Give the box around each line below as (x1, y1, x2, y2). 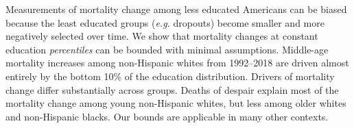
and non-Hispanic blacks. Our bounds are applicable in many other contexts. (5, 109, 329, 123)
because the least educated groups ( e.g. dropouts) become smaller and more (5, 15, 324, 29)
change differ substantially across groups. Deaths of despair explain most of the (5, 82, 339, 97)
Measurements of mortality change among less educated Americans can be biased (5, 2, 347, 16)
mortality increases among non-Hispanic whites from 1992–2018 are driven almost (5, 55, 349, 70)
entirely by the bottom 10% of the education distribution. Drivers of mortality (5, 68, 335, 83)
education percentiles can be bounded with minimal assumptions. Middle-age (5, 42, 329, 56)
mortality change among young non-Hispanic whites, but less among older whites (5, 96, 346, 110)
